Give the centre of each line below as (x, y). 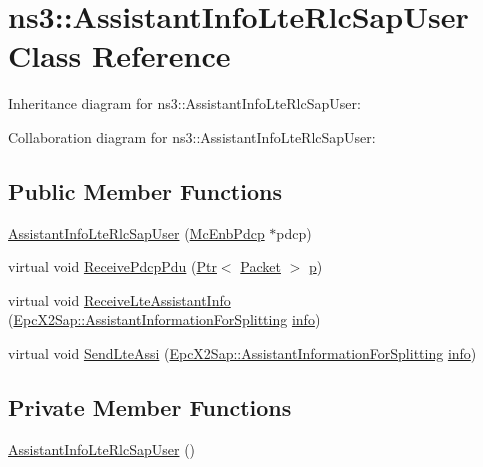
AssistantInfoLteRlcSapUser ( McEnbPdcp (136, 232)
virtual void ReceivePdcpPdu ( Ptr (112, 266)
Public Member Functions (145, 190)
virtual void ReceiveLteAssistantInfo (119, 299)
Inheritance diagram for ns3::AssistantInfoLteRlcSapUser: (184, 103)
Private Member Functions (150, 407)
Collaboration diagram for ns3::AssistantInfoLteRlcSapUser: (192, 136)
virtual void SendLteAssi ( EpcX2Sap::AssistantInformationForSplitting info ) (242, 353)
